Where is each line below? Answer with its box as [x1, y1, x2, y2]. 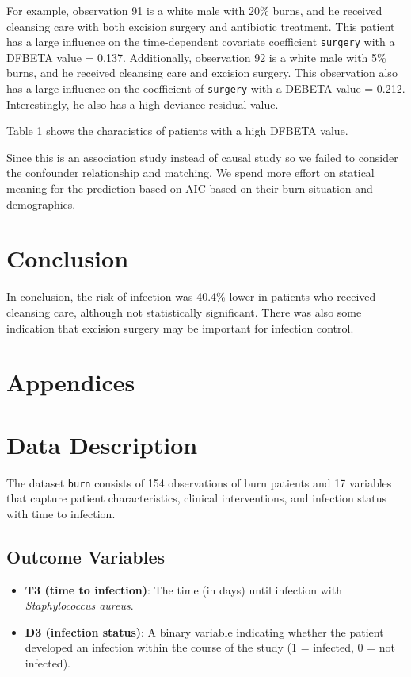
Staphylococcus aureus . [25, 597, 134, 614]
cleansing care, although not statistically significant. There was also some [6, 303, 362, 320]
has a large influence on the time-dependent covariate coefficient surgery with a [6, 33, 395, 50]
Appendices [6, 366, 135, 398]
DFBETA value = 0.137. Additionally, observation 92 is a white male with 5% [6, 48, 386, 65]
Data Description [6, 428, 198, 460]
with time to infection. [6, 505, 116, 521]
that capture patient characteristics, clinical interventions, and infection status [6, 490, 387, 506]
